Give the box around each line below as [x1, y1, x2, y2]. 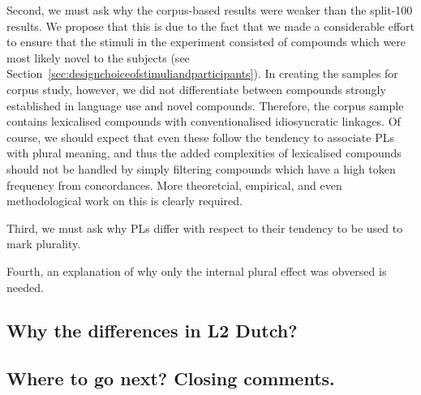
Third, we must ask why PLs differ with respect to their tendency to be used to [6, 219, 403, 236]
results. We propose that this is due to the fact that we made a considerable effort [6, 17, 415, 34]
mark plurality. [6, 235, 81, 252]
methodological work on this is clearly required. [6, 192, 243, 209]
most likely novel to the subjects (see [6, 49, 190, 66]
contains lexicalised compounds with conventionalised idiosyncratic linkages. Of [6, 113, 401, 130]
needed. [6, 278, 44, 295]
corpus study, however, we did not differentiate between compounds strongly [6, 80, 386, 97]
